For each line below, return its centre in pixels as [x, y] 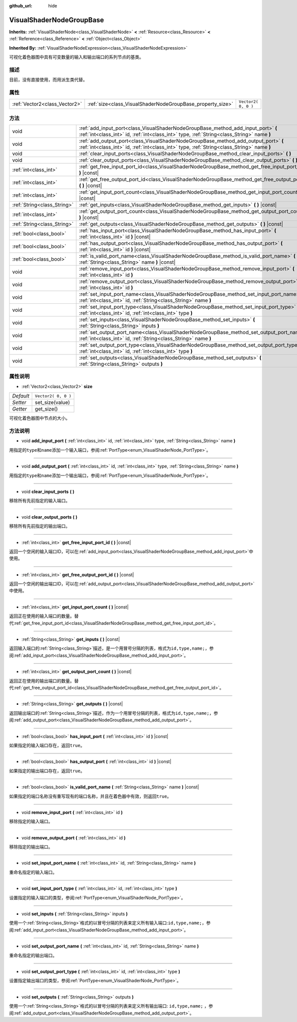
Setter [19, 403]
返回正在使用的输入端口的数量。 [42, 616]
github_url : [21, 6]
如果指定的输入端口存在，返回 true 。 [47, 745]
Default [21, 396]
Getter [20, 409]
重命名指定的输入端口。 [33, 872]
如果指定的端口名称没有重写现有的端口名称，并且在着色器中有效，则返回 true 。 [90, 796]
